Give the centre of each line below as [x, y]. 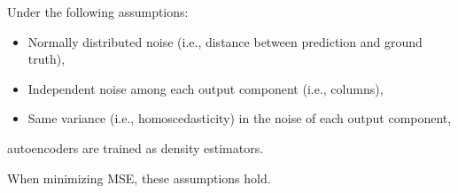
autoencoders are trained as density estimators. [136, 147]
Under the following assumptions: [98, 12]
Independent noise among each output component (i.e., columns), [206, 88]
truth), [47, 59]
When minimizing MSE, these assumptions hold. [139, 178]
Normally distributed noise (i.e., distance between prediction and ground [225, 41]
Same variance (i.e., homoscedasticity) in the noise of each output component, [240, 118]
